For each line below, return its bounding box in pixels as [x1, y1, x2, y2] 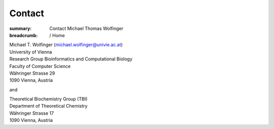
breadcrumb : [9, 32, 38, 38]
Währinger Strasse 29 [9, 70, 55, 76]
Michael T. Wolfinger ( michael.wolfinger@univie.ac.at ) [9, 42, 123, 48]
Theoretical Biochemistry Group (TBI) [9, 96, 88, 102]
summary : [9, 25, 32, 31]
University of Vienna [9, 49, 52, 55]
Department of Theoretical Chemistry [9, 103, 88, 109]
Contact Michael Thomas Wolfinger [49, 25, 124, 31]
